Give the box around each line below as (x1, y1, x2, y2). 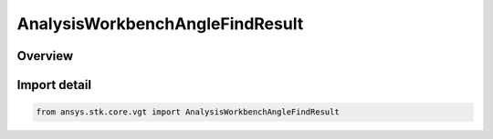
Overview (16, 48, 74, 64)
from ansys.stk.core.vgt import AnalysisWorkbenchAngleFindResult (36, 107, 340, 117)
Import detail (16, 77, 91, 93)
